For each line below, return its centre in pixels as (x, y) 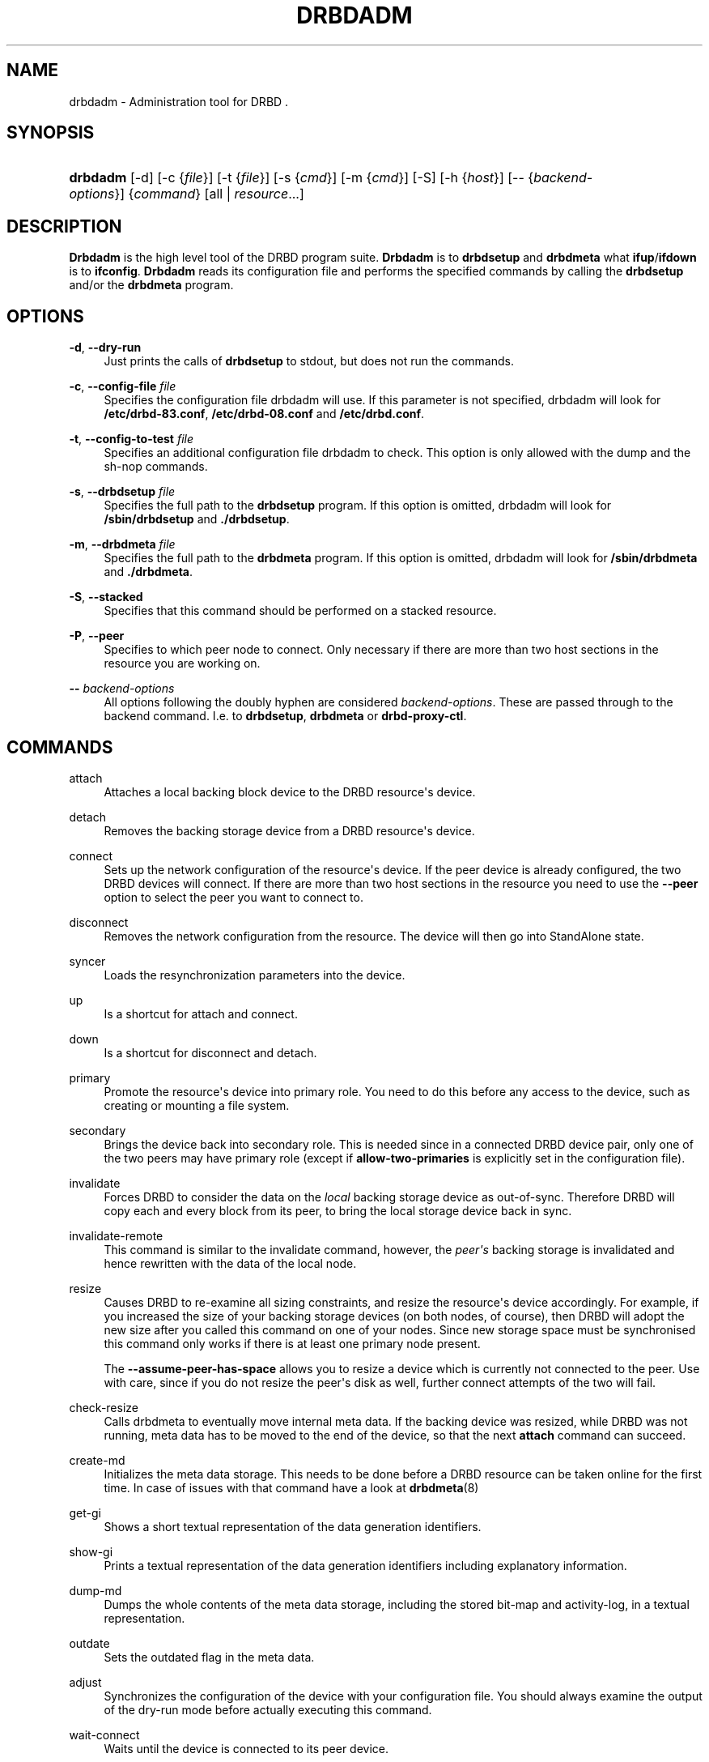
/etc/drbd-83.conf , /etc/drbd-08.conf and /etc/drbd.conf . (264, 414)
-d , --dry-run (105, 348)
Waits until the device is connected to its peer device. (246, 1748)
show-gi (91, 1551)
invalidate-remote (116, 1235)
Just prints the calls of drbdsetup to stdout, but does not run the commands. (309, 361)
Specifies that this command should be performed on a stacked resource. (300, 611)
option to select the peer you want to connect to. (234, 897)
